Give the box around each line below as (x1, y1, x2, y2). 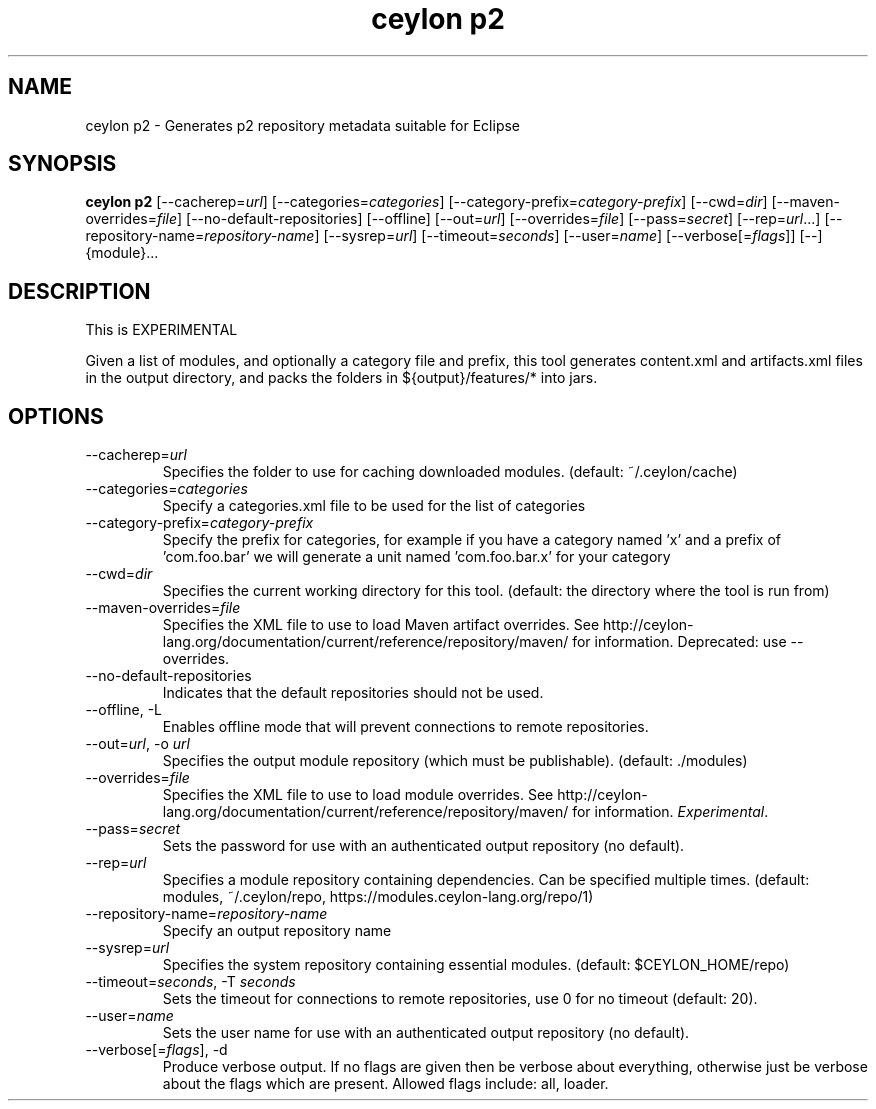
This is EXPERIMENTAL (85, 321, 238, 339)
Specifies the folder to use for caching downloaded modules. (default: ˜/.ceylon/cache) (162, 463, 738, 481)
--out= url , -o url (85, 735, 190, 753)
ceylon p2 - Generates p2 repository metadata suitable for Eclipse (85, 116, 521, 134)
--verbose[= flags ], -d (85, 1041, 228, 1059)
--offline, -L (85, 701, 163, 719)
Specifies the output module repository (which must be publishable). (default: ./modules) (162, 752, 748, 770)
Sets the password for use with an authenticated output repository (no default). (162, 837, 685, 855)
